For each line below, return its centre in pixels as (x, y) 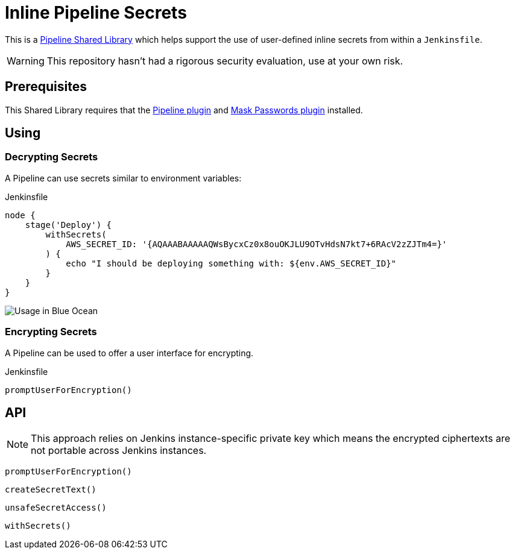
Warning (26, 61)
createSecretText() (51, 490)
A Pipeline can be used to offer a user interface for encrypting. (129, 353)
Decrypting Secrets (52, 157)
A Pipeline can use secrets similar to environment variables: (123, 178)
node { (20, 215)
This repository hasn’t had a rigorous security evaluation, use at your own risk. (225, 61)
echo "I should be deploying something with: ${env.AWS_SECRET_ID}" (231, 263)
